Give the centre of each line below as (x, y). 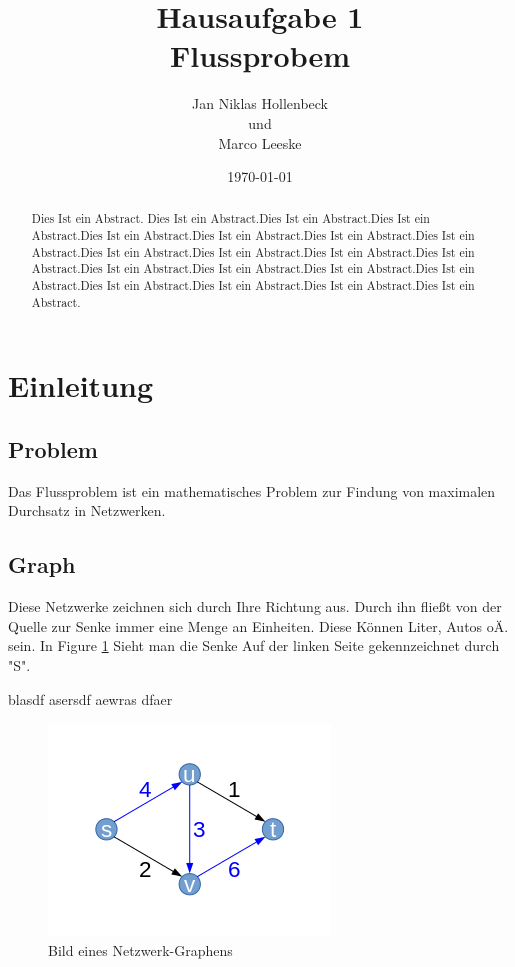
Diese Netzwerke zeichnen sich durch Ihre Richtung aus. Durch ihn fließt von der (255, 606)
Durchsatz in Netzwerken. (87, 510)
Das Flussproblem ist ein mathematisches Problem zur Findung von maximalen (252, 490)
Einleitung (81, 385)
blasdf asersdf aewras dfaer (90, 698)
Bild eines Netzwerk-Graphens (140, 949)
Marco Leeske (260, 142)
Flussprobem (260, 55)
